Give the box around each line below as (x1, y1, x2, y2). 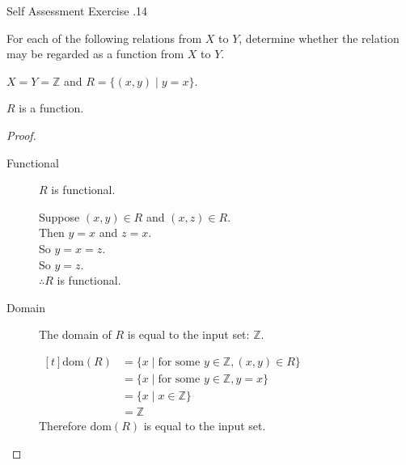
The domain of (39, 326, 112, 343)
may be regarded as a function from (6, 45, 184, 62)
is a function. (19, 99, 84, 116)
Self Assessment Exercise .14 (6, 2, 148, 19)
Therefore (39, 417, 87, 434)
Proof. (6, 126, 36, 143)
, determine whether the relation (239, 29, 400, 46)
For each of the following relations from (6, 29, 202, 46)
